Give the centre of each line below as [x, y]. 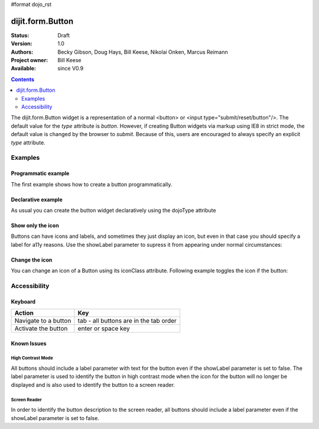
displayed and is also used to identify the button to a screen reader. [93, 385]
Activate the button [41, 328]
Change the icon [32, 260]
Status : [20, 35]
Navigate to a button [43, 321]
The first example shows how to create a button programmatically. [92, 184]
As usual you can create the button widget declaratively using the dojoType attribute [113, 210]
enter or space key [104, 328]
